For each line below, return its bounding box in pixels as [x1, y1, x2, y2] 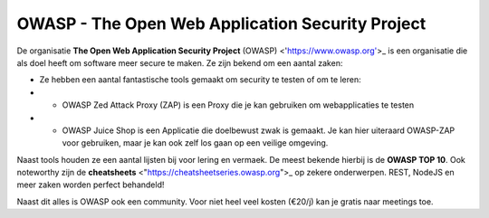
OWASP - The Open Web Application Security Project [16, 14, 427, 33]
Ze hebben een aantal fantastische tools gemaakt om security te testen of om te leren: [39, 74, 361, 85]
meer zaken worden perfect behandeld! [16, 179, 165, 190]
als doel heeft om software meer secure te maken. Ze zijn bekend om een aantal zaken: [16, 57, 343, 68]
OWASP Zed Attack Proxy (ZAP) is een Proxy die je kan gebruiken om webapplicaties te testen [62, 100, 415, 110]
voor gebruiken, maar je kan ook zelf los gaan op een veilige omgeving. [62, 137, 329, 148]
